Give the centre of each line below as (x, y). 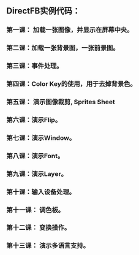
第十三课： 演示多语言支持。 (48, 246)
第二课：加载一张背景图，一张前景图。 (63, 48)
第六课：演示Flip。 (34, 120)
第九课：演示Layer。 (37, 173)
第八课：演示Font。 (35, 156)
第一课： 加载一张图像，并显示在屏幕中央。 (70, 30)
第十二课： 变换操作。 (39, 227)
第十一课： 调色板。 (36, 210)
